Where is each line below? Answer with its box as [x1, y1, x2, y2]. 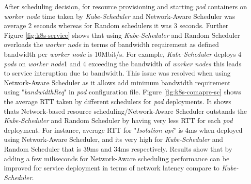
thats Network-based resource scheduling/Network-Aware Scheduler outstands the [4, 106, 247, 116]
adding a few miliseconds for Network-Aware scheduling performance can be [4, 153, 230, 163]
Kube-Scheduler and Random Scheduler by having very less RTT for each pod [4, 115, 233, 125]
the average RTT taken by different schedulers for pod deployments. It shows [4, 96, 232, 106]
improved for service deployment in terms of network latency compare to [4, 163, 220, 173]
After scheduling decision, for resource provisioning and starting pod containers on [4, 1, 247, 11]
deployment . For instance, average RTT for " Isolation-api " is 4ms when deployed [4, 124, 243, 135]
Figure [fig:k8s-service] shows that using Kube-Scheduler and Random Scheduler [4, 30, 240, 40]
